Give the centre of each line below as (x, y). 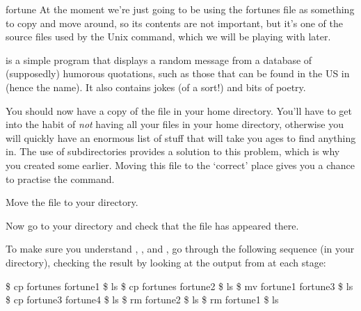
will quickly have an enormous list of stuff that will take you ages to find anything (181, 137)
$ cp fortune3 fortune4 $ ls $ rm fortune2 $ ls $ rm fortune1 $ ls (142, 300)
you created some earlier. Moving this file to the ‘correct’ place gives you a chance (180, 165)
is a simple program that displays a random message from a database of (159, 59)
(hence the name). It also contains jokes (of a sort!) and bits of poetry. (156, 87)
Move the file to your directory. (72, 202)
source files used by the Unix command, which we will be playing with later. (168, 37)
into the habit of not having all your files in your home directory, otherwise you (175, 124)
